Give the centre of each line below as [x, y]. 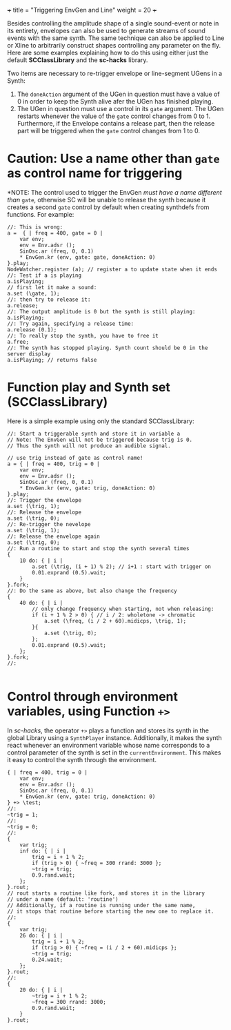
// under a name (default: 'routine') [63, 899]
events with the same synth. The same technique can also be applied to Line [116, 38]
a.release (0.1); [32, 330]
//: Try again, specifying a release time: [71, 324]
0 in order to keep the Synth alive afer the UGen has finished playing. [115, 101]
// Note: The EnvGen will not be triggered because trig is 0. [100, 440]
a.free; [18, 342]
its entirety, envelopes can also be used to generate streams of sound [106, 31]
